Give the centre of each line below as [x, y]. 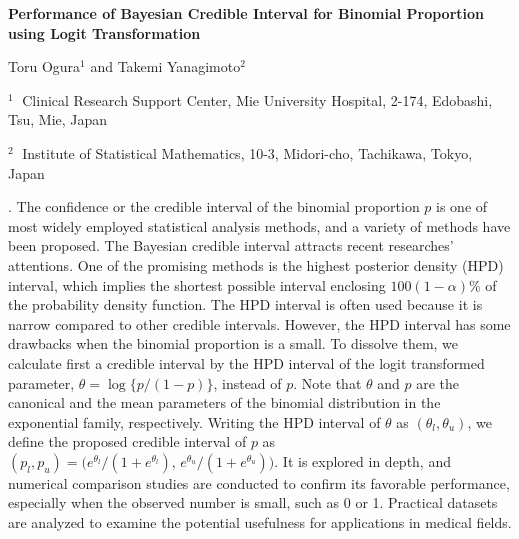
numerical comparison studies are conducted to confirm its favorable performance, [259, 482]
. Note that [327, 382]
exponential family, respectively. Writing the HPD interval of [194, 421]
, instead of [247, 382]
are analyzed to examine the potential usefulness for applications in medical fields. [260, 522]
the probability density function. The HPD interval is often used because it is [245, 304]
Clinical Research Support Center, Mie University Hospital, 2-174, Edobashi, [257, 99]
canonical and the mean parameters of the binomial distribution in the [224, 402]
